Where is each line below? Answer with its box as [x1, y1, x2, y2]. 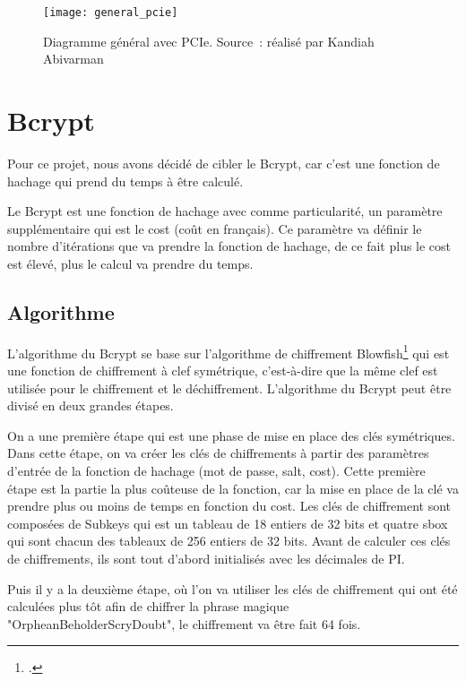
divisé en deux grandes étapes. [7, 396, 174, 415]
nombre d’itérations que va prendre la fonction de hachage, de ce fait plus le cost [7, 237, 452, 255]
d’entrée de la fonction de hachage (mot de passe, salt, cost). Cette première [7, 461, 426, 479]
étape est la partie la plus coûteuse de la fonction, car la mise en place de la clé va [7, 478, 459, 497]
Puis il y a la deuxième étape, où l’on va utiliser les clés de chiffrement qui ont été [7, 579, 458, 598]
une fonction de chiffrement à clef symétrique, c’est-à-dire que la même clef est [7, 360, 438, 379]
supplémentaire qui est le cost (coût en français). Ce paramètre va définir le [7, 219, 422, 237]
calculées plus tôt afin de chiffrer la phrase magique [7, 597, 289, 616]
